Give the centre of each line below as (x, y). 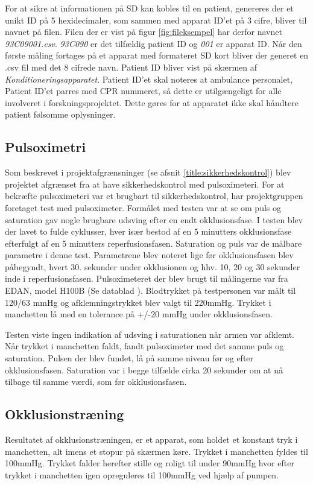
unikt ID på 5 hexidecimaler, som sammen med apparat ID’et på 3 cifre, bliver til (156, 20)
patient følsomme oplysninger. (60, 114)
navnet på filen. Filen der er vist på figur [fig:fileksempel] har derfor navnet (144, 32)
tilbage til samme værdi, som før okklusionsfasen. (96, 382)
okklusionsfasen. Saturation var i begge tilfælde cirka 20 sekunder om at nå (144, 369)
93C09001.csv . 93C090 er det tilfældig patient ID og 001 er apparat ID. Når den (153, 43)
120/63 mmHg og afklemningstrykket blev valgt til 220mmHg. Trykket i (138, 302)
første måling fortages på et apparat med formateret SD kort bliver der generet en (157, 55)
